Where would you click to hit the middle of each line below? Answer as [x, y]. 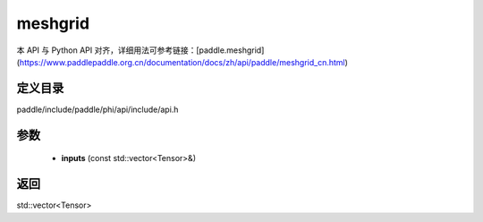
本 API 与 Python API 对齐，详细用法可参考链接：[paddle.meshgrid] [140, 50]
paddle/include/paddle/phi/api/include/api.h [97, 109]
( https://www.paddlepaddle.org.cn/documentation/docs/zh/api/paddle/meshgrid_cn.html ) [182, 62]
